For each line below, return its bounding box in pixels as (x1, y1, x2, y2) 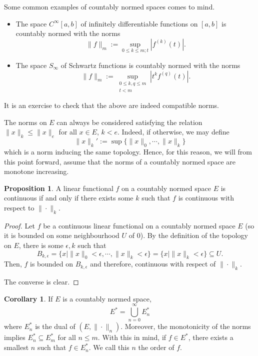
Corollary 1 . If (4, 293, 53, 303)
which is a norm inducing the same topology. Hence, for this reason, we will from (4, 146, 252, 157)
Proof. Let (4, 220, 35, 230)
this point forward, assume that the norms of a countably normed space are (4, 156, 235, 166)
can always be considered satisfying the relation (56, 116, 202, 127)
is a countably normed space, (62, 293, 151, 303)
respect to (4, 202, 34, 212)
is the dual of (35, 321, 75, 331)
